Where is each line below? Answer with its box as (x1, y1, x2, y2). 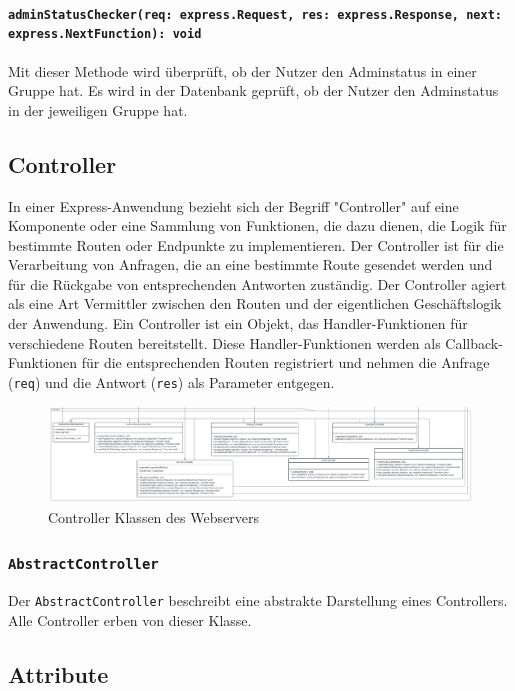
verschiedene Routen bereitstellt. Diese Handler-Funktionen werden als (8, 332, 441, 353)
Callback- (445, 332, 503, 353)
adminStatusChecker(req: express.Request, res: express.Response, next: (8, 7, 502, 22)
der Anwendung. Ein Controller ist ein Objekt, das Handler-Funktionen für (8, 313, 468, 334)
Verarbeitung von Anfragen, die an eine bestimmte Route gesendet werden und (8, 254, 493, 275)
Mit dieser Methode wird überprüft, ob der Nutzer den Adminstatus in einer (8, 60, 477, 81)
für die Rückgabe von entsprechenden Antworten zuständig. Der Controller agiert (8, 273, 507, 294)
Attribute (8, 658, 109, 689)
